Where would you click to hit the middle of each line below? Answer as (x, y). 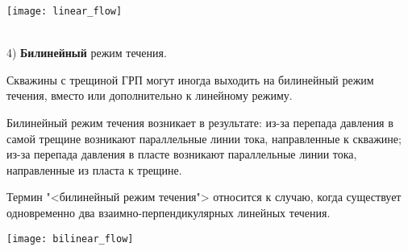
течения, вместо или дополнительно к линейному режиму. (150, 95)
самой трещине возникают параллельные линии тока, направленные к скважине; (204, 138)
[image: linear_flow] (65, 11)
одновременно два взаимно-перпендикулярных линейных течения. (169, 212)
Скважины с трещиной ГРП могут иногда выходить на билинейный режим (190, 79)
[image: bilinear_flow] (70, 239)
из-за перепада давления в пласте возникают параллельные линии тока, (182, 154)
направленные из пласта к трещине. (94, 169)
